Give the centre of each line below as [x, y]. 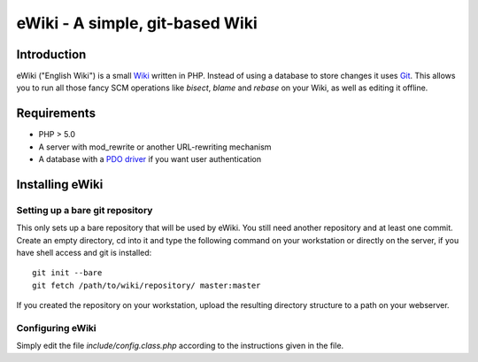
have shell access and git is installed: [84, 253]
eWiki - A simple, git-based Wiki [137, 23]
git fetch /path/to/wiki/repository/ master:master [146, 285]
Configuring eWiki [56, 328]
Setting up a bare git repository [85, 210]
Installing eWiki [60, 185]
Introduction [51, 54]
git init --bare [67, 273]
